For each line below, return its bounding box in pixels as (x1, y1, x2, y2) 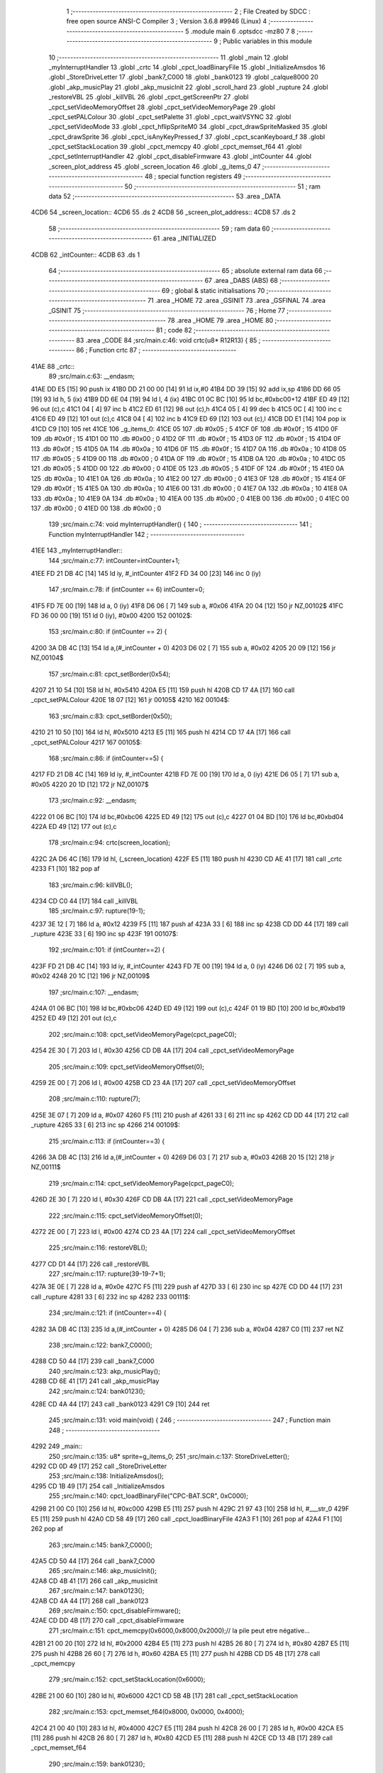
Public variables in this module (223, 37, 312, 45)
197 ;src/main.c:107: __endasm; (48, 988, 139, 996)
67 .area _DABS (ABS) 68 (204, 277, 278, 285)
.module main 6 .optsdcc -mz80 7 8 (190, 27, 296, 35)
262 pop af (30, 1525, 64, 1533)
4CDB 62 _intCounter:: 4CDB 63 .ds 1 (30, 250, 140, 259)
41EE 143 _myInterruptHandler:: (30, 546, 123, 555)
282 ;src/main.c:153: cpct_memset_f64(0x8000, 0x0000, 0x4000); (48, 1708, 245, 1716)
